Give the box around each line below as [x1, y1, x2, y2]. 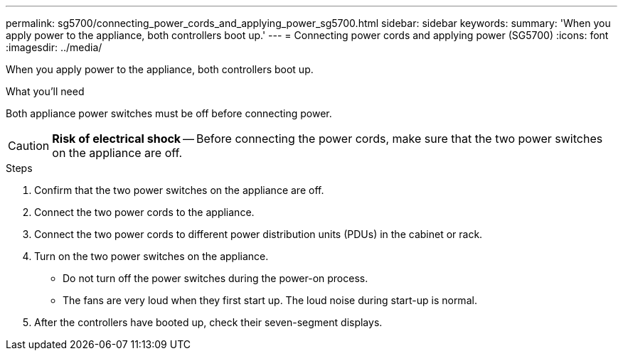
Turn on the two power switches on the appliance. [34, 250, 269, 262]
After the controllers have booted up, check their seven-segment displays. [34, 316, 383, 328]
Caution [8, 139, 50, 153]
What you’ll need [6, 85, 85, 97]
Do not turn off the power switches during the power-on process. [63, 272, 368, 284]
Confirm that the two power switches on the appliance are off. [34, 184, 324, 196]
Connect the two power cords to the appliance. [34, 206, 255, 218]
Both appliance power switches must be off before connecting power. [6, 107, 332, 119]
